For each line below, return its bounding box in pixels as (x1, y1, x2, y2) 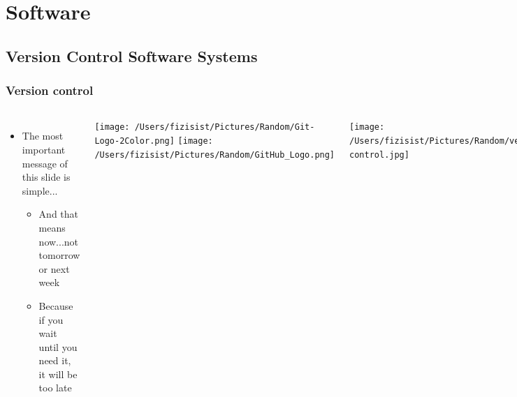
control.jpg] (349, 149, 409, 160)
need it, (38, 353, 71, 368)
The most (22, 128, 64, 143)
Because (38, 298, 73, 313)
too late (38, 380, 72, 395)
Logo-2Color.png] (94, 136, 175, 147)
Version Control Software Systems (6, 45, 258, 66)
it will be (38, 366, 78, 381)
